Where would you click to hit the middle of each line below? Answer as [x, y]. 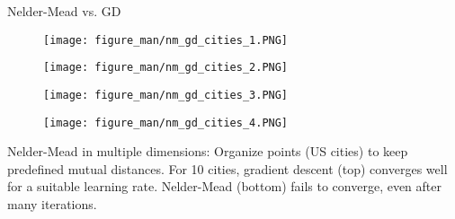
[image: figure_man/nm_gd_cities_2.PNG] [166, 68]
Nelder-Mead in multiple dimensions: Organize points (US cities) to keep [208, 151]
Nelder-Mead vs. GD [64, 11]
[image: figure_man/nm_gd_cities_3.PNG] [166, 95]
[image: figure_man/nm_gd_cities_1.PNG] [166, 40]
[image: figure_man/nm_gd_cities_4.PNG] [166, 123]
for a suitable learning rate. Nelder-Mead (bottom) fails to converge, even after [224, 186]
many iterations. [52, 204]
